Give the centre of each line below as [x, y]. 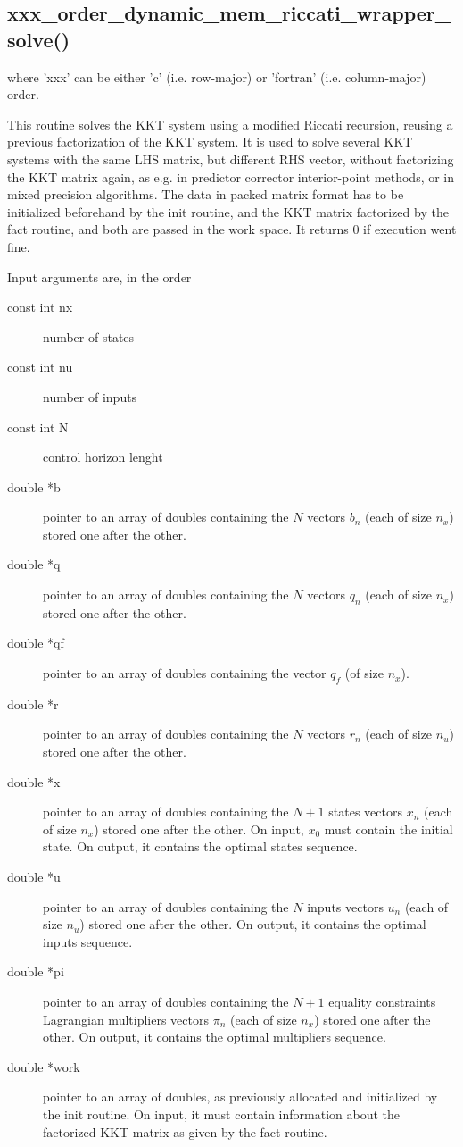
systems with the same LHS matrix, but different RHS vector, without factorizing [231, 159]
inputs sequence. [88, 941]
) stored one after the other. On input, [199, 829]
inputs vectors [345, 906]
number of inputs [90, 396]
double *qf [36, 643]
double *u [34, 876]
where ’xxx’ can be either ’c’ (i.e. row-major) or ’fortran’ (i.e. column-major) [217, 76]
